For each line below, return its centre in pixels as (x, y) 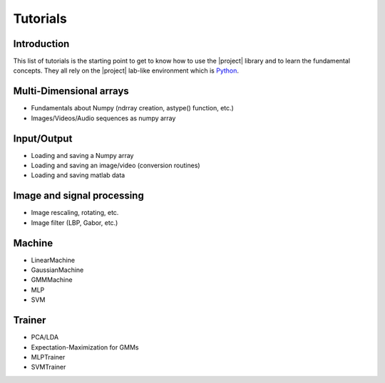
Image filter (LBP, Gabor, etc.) (75, 222)
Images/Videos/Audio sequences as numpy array (103, 118)
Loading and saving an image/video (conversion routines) (115, 166)
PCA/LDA (45, 337)
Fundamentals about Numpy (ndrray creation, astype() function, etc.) (133, 108)
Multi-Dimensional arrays (71, 91)
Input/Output (43, 138)
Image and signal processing (78, 196)
